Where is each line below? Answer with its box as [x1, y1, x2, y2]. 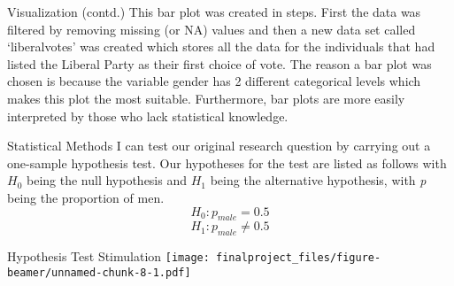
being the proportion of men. [7, 188, 165, 206]
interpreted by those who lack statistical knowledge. [7, 106, 289, 125]
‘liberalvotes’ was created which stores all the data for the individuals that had [7, 37, 435, 56]
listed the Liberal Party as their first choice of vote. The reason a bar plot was [7, 54, 432, 73]
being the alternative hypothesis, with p [210, 171, 427, 189]
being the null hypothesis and [26, 171, 188, 189]
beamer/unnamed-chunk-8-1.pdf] [7, 266, 191, 279]
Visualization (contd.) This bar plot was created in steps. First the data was [7, 3, 421, 20]
